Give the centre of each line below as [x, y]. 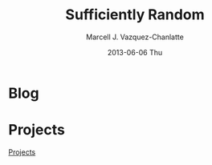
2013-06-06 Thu [135, 52]
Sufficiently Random [135, 15]
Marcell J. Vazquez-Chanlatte [135, 37]
